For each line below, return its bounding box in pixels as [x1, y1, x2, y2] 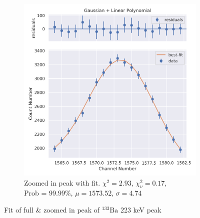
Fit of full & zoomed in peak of [4, 204, 100, 215]
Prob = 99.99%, [24, 188, 73, 198]
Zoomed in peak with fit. [24, 177, 100, 188]
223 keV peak [120, 204, 161, 215]
